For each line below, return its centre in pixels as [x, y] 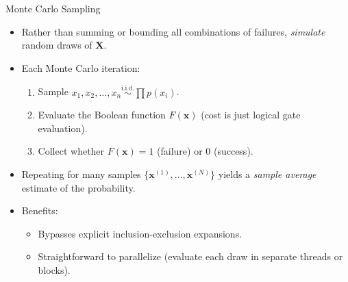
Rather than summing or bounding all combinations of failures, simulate [173, 31]
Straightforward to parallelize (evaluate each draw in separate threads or [190, 256]
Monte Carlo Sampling [53, 8]
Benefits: [40, 210]
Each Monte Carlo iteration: [81, 67]
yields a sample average [267, 174]
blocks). [54, 269]
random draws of [57, 45]
